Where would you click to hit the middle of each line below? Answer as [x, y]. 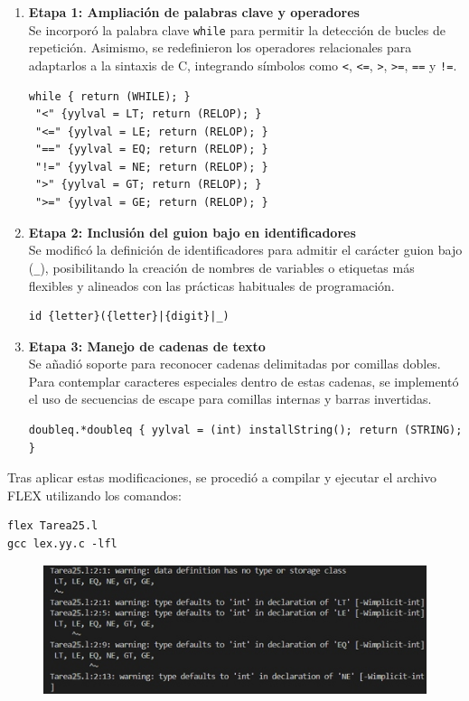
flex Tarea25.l [53, 526]
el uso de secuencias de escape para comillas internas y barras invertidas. [230, 399]
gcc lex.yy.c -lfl [62, 544]
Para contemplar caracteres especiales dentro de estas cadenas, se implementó [244, 381]
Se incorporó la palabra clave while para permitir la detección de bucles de [237, 29]
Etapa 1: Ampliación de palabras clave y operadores [194, 12]
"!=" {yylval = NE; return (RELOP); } [151, 167]
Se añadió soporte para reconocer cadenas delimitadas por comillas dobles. [234, 364]
